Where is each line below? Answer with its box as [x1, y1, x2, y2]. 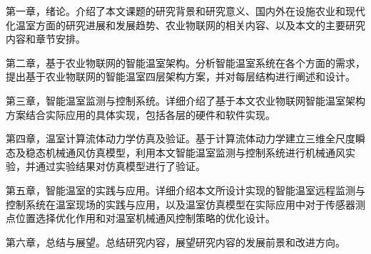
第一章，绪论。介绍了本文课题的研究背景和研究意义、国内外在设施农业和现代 [6, 4, 365, 18]
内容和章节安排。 [6, 31, 86, 46]
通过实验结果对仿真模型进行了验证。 [35, 159, 205, 174]
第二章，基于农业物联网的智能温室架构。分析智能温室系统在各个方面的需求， [6, 55, 365, 70]
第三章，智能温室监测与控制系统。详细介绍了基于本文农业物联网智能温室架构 [6, 92, 365, 107]
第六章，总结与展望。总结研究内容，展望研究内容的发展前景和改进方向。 [6, 234, 345, 249]
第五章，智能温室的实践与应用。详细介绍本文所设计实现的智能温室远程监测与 [6, 182, 365, 197]
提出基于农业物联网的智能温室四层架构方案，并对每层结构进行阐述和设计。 [6, 69, 355, 84]
